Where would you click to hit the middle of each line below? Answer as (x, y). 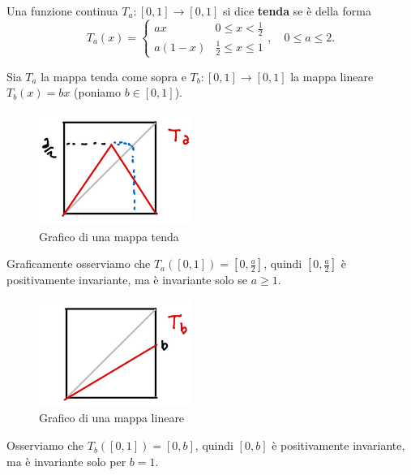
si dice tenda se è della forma (297, 11)
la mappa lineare (332, 76)
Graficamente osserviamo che (79, 263)
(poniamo (97, 92)
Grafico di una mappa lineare (112, 418)
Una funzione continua (62, 11)
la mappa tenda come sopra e (113, 76)
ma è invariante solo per (66, 461)
